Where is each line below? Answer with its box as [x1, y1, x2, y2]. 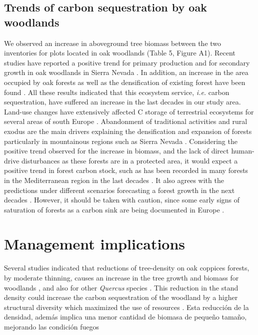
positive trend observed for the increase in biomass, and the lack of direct [4, 145, 229, 156]
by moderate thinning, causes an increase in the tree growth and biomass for [4, 272, 239, 282]
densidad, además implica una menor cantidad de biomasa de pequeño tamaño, [4, 311, 247, 322]
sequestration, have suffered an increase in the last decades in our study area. [4, 96, 241, 107]
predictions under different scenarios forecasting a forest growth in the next [4, 184, 235, 195]
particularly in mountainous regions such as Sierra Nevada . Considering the [4, 135, 237, 146]
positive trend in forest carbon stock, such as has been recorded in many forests [4, 165, 248, 175]
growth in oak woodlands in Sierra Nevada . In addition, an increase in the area [4, 67, 248, 77]
